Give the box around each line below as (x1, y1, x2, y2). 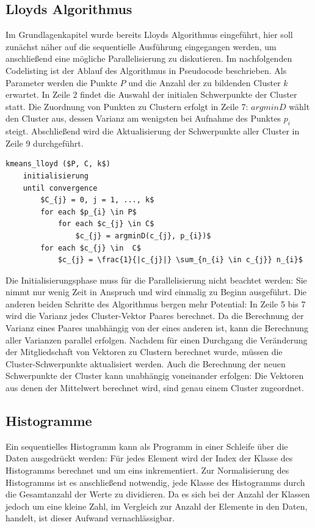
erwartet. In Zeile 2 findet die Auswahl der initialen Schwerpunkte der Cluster (5, 88, 297, 101)
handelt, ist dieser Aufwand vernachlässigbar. (5, 512, 175, 524)
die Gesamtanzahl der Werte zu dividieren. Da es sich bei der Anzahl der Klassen (5, 488, 310, 501)
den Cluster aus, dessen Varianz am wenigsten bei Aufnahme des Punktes (5, 112, 281, 125)
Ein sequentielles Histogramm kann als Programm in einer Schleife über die (5, 439, 288, 452)
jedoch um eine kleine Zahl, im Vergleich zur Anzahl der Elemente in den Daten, (5, 499, 308, 512)
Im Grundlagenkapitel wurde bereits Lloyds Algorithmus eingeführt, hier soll (5, 28, 293, 41)
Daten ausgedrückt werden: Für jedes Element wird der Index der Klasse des (5, 452, 293, 464)
